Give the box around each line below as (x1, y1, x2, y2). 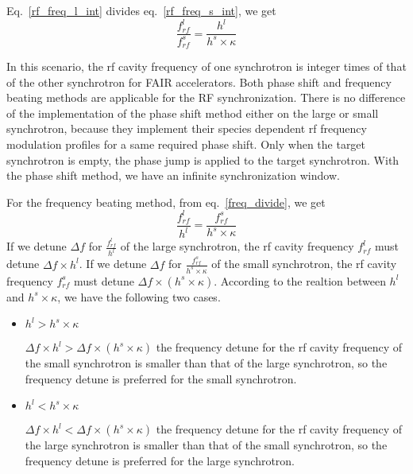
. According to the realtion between (214, 272, 386, 289)
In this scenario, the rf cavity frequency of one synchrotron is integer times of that (6, 57, 407, 74)
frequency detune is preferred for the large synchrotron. (25, 452, 295, 468)
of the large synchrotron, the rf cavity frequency (120, 238, 354, 254)
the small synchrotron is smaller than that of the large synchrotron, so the (25, 355, 388, 371)
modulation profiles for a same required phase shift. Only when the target (6, 135, 366, 152)
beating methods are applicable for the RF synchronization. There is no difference (6, 89, 406, 106)
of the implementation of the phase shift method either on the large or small (6, 104, 379, 121)
